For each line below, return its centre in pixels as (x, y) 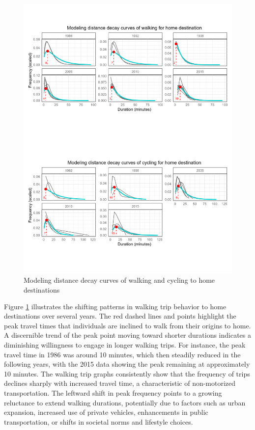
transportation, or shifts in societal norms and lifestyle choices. (99, 421)
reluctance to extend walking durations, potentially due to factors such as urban (125, 402)
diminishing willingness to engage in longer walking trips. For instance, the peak (125, 345)
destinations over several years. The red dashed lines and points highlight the (120, 316)
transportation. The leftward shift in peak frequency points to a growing (113, 393)
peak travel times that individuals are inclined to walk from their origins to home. (127, 325)
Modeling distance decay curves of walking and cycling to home (119, 280)
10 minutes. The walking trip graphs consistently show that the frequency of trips (127, 373)
